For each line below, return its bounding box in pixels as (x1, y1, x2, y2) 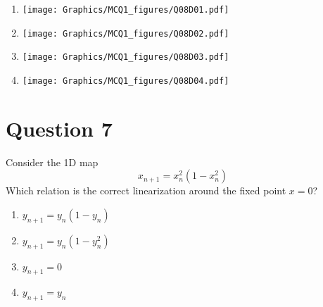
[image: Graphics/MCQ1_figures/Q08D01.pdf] (22, 5, 229, 15)
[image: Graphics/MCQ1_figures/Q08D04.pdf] (22, 75, 229, 86)
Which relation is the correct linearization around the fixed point (6, 183, 286, 198)
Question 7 (6, 113, 113, 142)
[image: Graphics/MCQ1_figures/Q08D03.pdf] (22, 52, 229, 63)
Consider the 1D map (6, 154, 99, 169)
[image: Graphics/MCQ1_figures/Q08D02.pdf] (22, 28, 229, 39)
